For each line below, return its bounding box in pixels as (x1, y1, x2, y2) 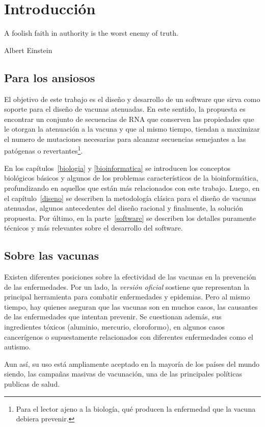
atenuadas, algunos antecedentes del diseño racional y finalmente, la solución (4, 203, 244, 213)
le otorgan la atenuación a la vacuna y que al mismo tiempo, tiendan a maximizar (4, 123, 260, 134)
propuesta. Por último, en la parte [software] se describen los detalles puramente (4, 212, 256, 223)
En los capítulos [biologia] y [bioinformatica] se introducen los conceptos (4, 162, 231, 173)
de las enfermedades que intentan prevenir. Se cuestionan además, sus (4, 311, 222, 322)
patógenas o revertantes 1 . (4, 144, 83, 156)
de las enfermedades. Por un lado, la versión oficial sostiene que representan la (4, 281, 250, 292)
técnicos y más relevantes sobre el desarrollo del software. (4, 222, 183, 233)
